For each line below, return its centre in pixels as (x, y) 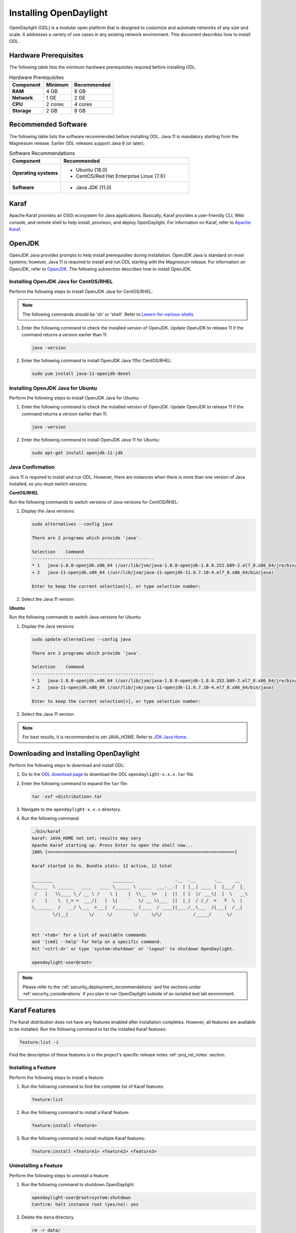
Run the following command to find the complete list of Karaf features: (93, 1087)
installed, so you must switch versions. (49, 484)
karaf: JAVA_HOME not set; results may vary (87, 838)
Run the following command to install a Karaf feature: (75, 1112)
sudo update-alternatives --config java (81, 639)
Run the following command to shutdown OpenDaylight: (78, 1185)
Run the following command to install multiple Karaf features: (83, 1138)
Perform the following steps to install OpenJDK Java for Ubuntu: (74, 398)
